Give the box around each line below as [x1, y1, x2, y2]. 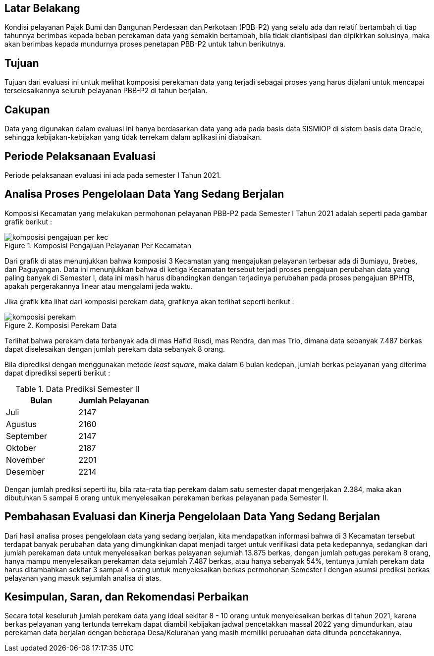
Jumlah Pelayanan [78, 395, 149, 405]
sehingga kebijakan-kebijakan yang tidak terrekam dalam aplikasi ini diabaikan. [4, 133, 262, 142]
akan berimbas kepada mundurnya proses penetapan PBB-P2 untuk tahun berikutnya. [4, 40, 286, 49]
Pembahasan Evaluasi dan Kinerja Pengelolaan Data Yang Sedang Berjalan [4, 510, 380, 523]
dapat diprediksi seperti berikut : [4, 368, 110, 377]
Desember [6, 466, 45, 477]
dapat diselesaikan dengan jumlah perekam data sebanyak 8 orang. [4, 344, 225, 353]
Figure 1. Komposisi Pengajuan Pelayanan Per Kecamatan [4, 241, 192, 250]
